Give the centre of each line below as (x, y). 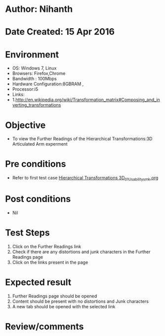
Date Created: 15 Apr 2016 (60, 32)
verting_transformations (37, 105)
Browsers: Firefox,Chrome (39, 73)
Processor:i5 (25, 89)
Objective (25, 125)
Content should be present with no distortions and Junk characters (81, 301)
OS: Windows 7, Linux (34, 68)
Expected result (38, 282)
